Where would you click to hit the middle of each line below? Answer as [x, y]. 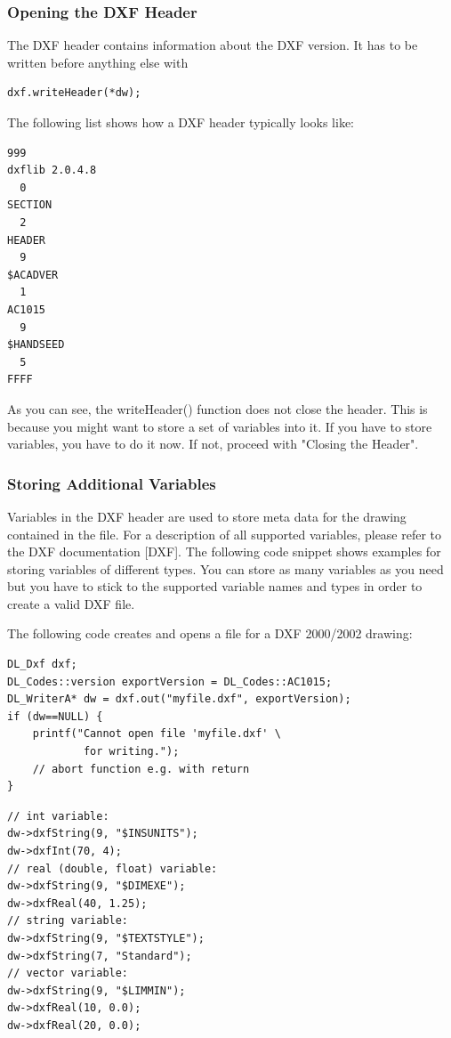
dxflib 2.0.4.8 [52, 170]
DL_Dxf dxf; [42, 665]
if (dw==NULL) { [55, 716]
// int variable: [58, 816]
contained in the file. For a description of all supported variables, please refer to [225, 534]
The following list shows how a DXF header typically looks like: [181, 122]
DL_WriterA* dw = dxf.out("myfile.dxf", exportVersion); [179, 699]
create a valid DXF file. [71, 603]
